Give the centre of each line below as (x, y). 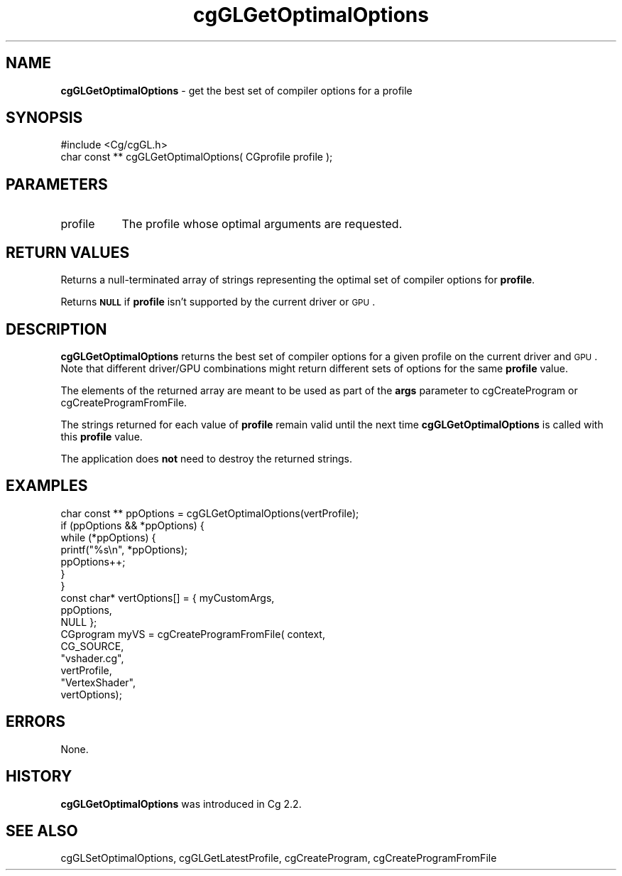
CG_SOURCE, (92, 646)
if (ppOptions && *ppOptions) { (132, 525)
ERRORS (36, 722)
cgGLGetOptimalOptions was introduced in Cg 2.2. (181, 804)
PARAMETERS (57, 184)
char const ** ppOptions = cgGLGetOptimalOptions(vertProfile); (210, 513)
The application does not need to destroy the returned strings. (207, 458)
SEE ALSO (42, 831)
